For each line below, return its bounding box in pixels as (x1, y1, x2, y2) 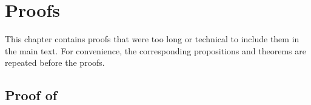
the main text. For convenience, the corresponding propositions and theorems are (5, 44, 306, 57)
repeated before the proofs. (5, 56, 105, 69)
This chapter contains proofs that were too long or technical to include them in (5, 33, 299, 45)
